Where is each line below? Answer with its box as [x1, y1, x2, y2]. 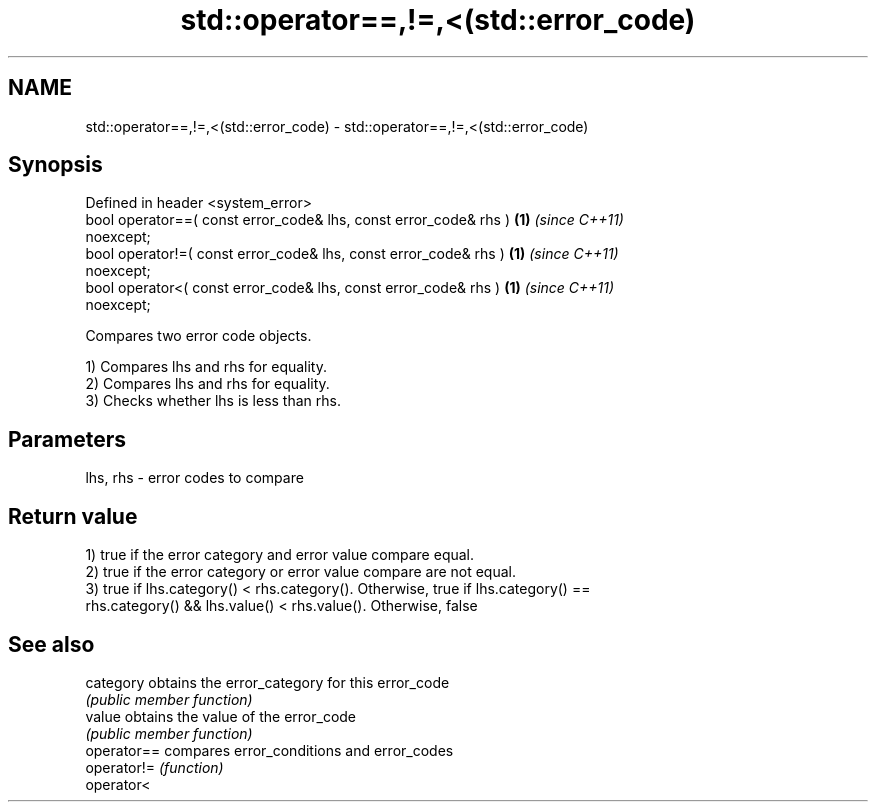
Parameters [8, 426, 126, 452]
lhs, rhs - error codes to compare [85, 469, 304, 487]
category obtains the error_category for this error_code [85, 673, 450, 691]
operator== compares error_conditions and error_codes [85, 741, 454, 759]
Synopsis [8, 152, 103, 178]
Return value [8, 503, 138, 529]
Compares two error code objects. [85, 327, 312, 345]
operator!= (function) [85, 758, 224, 776]
